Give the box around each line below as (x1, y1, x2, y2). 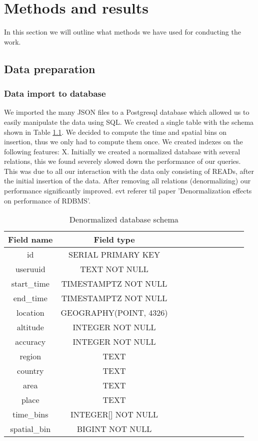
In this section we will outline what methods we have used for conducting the (4, 27, 241, 37)
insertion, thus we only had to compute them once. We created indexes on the (4, 136, 243, 147)
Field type (93, 234, 135, 246)
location (16, 307, 44, 319)
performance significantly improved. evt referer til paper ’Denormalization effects (4, 185, 252, 196)
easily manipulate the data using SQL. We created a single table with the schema (4, 116, 254, 127)
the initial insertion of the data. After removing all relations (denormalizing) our (4, 175, 251, 186)
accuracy (15, 336, 46, 348)
